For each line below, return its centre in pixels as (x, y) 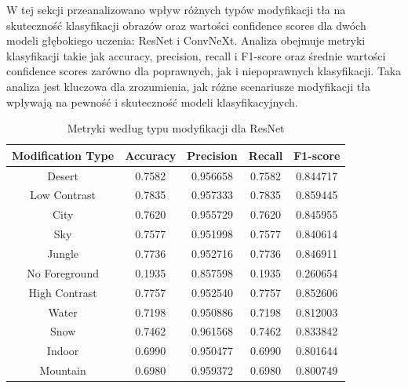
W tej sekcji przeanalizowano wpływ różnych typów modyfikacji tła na (176, 9)
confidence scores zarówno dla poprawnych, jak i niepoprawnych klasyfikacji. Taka (204, 71)
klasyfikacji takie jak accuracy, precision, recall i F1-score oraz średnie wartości (196, 55)
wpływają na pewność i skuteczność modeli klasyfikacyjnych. (152, 102)
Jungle (63, 253)
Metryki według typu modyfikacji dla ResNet (176, 128)
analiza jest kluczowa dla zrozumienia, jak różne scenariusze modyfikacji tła (188, 86)
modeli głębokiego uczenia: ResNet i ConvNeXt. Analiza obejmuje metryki (186, 40)
